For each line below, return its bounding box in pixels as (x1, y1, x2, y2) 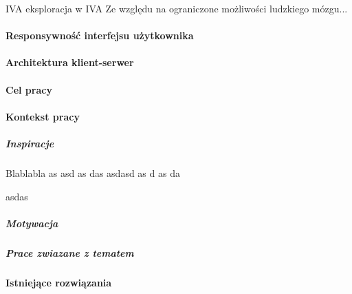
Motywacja (5, 216, 58, 230)
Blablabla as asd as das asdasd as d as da (5, 165, 180, 180)
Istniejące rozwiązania (5, 275, 112, 289)
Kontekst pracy (5, 109, 80, 123)
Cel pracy (5, 82, 52, 96)
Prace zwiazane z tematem (5, 245, 134, 260)
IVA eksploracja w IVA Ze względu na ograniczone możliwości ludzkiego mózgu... (5, 1, 348, 15)
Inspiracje (5, 136, 54, 150)
